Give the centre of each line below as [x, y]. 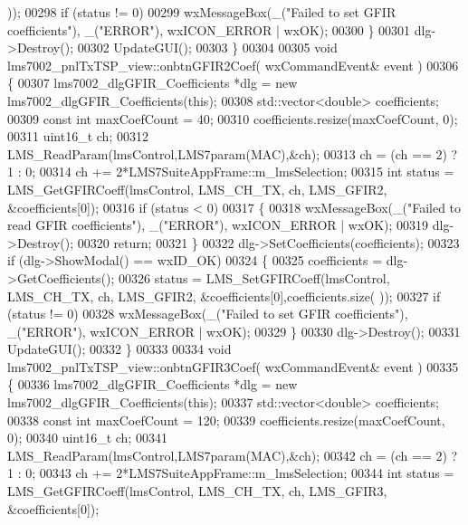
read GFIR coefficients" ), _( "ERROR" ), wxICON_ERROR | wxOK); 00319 [218, 225]
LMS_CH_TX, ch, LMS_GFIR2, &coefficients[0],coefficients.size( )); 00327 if [224, 296]
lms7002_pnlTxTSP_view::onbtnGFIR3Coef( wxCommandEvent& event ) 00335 [233, 366]
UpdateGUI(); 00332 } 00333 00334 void [119, 349]
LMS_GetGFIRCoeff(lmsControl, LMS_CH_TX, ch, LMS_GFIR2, [197, 189]
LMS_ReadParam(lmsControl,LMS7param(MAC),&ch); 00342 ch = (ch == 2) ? [233, 455]
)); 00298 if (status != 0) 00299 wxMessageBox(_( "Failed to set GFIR [202, 12]
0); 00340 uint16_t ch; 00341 [87, 438]
